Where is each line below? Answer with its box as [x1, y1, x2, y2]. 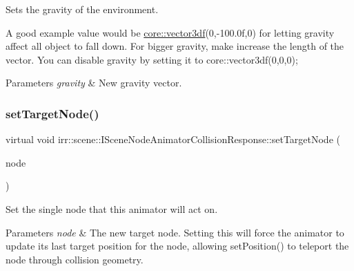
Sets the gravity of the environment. [6, 2, 159, 16]
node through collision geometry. [6, 252, 144, 266]
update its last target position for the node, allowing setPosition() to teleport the [6, 239, 349, 253]
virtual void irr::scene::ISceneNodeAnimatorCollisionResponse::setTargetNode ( [6, 132, 340, 147]
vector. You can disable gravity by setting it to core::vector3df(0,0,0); [6, 52, 298, 66]
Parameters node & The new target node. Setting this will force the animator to [6, 225, 344, 239]
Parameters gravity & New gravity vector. [6, 75, 182, 90]
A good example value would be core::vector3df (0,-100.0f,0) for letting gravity [6, 25, 335, 39]
